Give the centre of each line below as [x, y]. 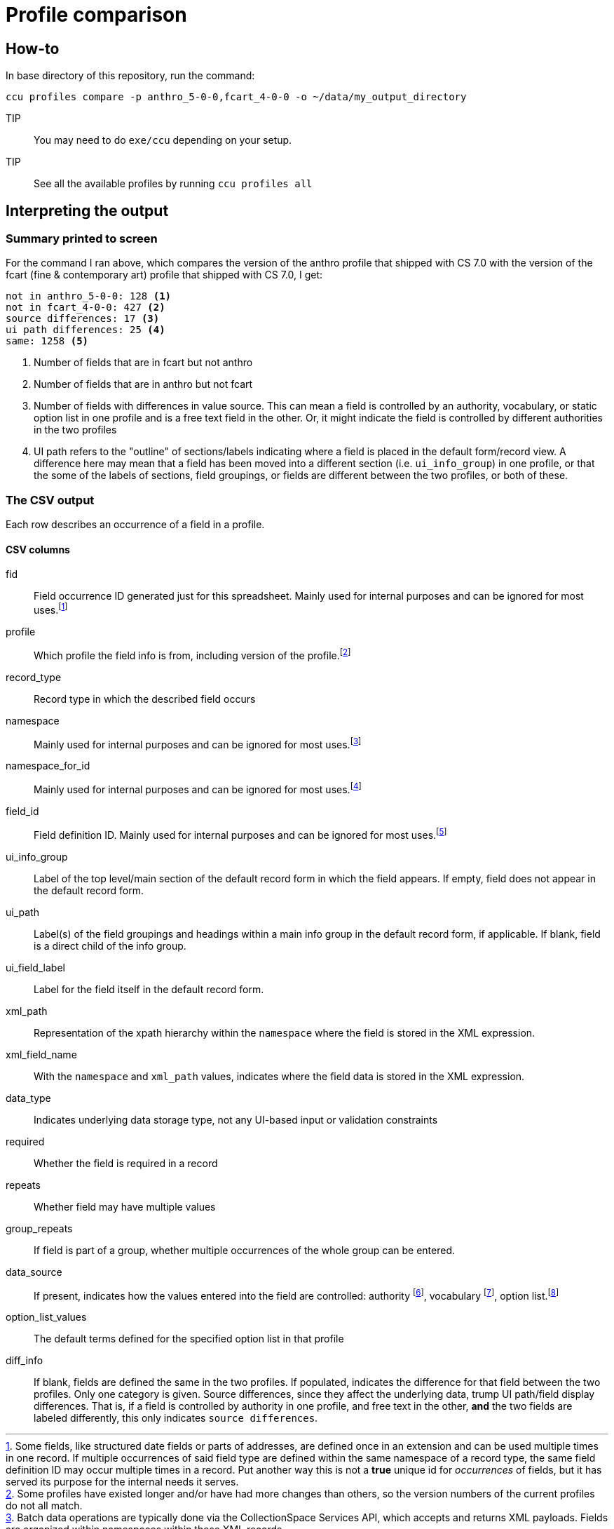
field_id [22, 811]
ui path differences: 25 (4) [86, 330]
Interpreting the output [87, 210]
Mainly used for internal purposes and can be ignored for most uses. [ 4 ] [198, 788]
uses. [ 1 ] [51, 609]
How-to [33, 48]
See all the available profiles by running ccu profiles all [173, 184]
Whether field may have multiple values [125, 1206]
